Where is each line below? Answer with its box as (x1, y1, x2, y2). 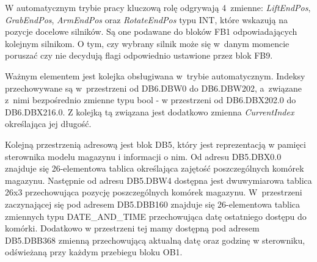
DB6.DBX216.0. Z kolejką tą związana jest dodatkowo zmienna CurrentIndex (5, 105, 294, 118)
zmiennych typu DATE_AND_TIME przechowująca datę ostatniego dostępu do (5, 209, 307, 222)
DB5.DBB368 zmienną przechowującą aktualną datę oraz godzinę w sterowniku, (5, 233, 305, 246)
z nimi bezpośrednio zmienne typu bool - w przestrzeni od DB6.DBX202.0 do (5, 93, 296, 106)
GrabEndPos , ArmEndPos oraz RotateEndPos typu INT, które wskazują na (5, 13, 288, 26)
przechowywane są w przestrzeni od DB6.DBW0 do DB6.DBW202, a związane (5, 81, 302, 94)
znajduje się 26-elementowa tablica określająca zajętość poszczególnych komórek (5, 162, 304, 175)
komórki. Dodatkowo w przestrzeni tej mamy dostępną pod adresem (5, 222, 260, 235)
